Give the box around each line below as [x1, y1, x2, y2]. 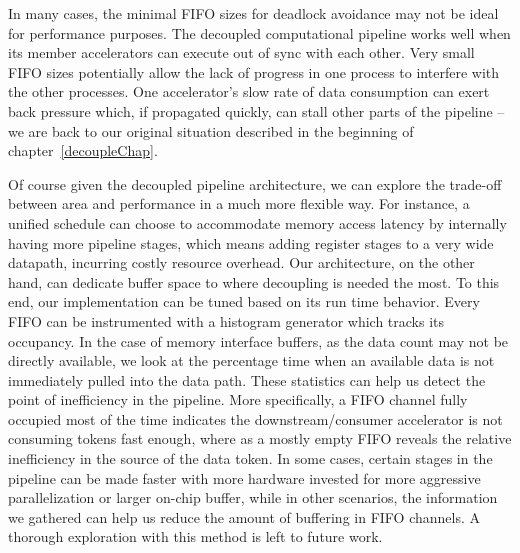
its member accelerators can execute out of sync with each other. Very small [8, 42, 475, 63]
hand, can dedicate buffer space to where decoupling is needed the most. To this [8, 271, 500, 292]
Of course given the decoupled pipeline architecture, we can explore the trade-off [8, 173, 502, 194]
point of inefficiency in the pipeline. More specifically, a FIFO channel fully [8, 389, 468, 410]
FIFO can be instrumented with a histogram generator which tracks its [8, 310, 445, 331]
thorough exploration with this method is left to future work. [8, 526, 383, 547]
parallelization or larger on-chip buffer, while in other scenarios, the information [8, 487, 498, 508]
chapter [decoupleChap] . [8, 140, 158, 161]
